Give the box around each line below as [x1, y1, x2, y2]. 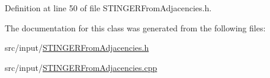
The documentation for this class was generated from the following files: [5, 21, 266, 34]
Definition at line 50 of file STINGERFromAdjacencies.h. [5, 2, 212, 14]
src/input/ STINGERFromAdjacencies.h [5, 41, 149, 54]
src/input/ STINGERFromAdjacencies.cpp [5, 61, 157, 73]
